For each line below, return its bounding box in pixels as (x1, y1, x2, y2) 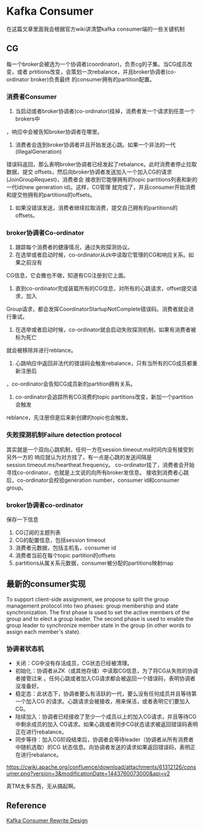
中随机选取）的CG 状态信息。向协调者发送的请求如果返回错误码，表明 (15, 744, 191, 751)
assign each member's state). (6, 628, 81, 635)
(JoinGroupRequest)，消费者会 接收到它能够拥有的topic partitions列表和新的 (6, 176, 198, 183)
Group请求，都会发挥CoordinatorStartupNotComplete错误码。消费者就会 (6, 306, 189, 313)
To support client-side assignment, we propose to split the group (6, 595, 169, 603)
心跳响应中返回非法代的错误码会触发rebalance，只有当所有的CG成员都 (15, 359, 192, 367)
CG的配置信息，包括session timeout (15, 536, 106, 543)
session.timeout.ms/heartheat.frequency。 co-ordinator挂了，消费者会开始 (6, 461, 195, 468)
